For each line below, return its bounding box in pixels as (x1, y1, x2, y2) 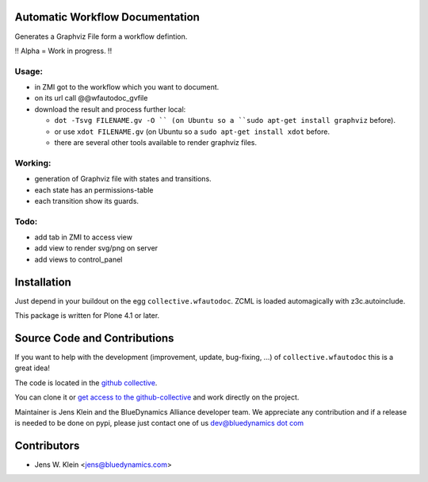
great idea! (14, 363, 51, 373)
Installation (14, 275, 71, 289)
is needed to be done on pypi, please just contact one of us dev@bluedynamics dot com (14, 419, 304, 427)
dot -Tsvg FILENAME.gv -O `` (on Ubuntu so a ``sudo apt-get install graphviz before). (54, 116, 396, 125)
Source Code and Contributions (14, 331, 174, 345)
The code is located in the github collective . (14, 377, 158, 388)
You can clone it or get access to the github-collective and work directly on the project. (14, 392, 300, 402)
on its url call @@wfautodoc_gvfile (34, 94, 148, 103)
